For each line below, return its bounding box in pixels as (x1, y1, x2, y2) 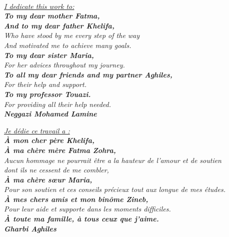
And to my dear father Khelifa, (4, 20, 114, 30)
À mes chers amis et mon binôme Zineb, (4, 193, 148, 204)
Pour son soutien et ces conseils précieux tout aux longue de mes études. (4, 184, 225, 194)
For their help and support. (4, 79, 86, 89)
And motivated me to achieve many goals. (4, 39, 131, 50)
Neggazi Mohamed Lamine (4, 108, 97, 119)
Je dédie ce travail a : (4, 125, 70, 135)
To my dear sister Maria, (4, 49, 94, 60)
